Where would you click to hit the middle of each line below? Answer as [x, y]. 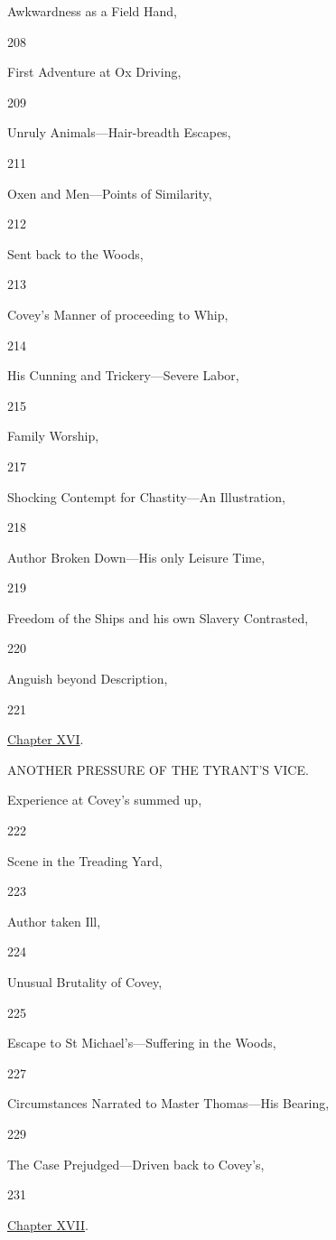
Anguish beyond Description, [88, 679]
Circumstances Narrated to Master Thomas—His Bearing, [168, 1103]
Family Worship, [53, 436]
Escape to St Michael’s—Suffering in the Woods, [142, 1043]
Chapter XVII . [48, 1224]
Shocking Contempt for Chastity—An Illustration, [146, 496]
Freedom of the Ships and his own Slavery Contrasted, [158, 617]
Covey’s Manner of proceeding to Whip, [118, 314]
